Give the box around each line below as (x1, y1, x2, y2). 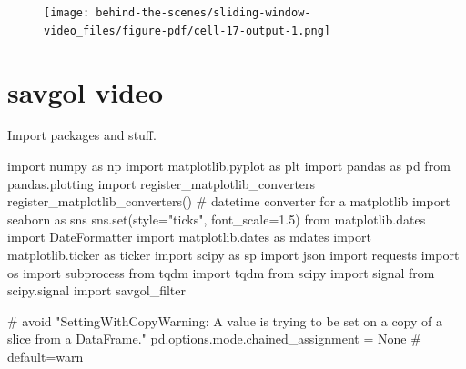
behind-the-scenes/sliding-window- (96, 6, 311, 19)
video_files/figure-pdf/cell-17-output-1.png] (44, 24, 330, 37)
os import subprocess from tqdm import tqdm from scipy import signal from (7, 263, 435, 282)
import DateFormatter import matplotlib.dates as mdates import (7, 227, 371, 246)
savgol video (7, 73, 163, 110)
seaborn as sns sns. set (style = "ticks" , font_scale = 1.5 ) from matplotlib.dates (7, 209, 426, 228)
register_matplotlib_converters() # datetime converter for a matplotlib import (7, 192, 451, 211)
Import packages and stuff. (7, 125, 157, 145)
